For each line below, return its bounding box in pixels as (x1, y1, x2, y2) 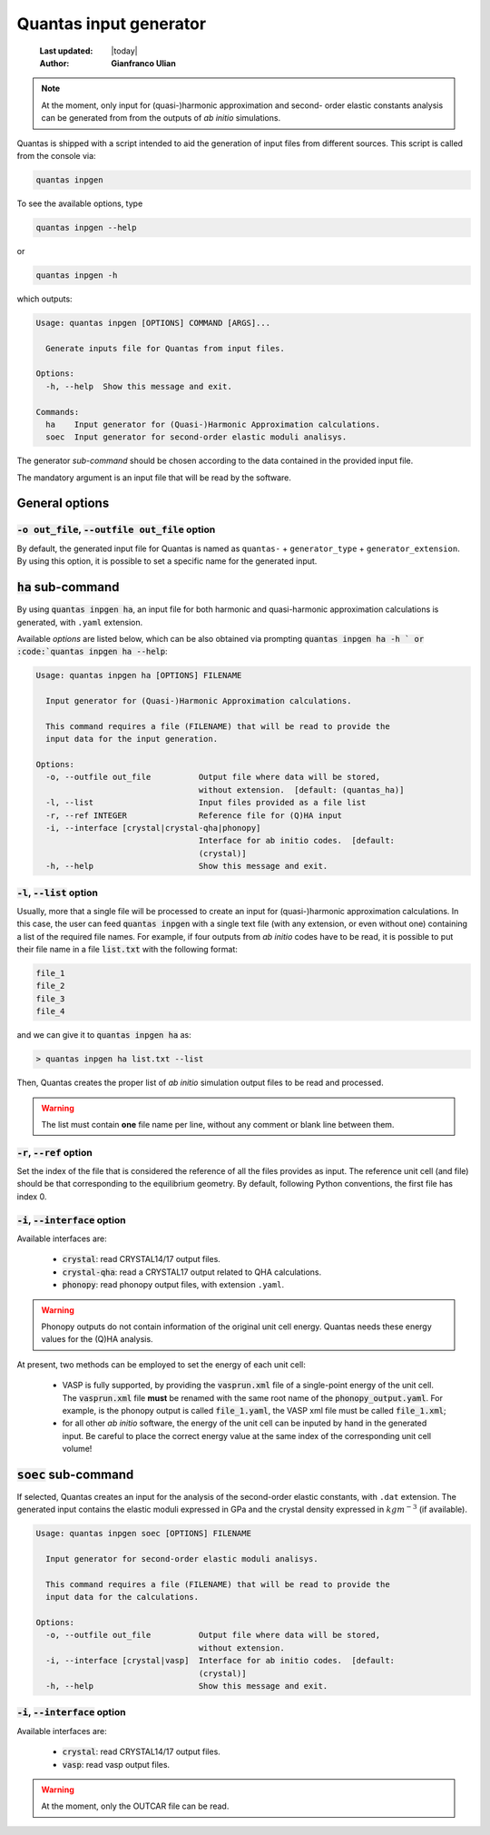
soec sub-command (16, 1466, 134, 1482)
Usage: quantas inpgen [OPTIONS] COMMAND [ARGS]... (35, 318, 271, 328)
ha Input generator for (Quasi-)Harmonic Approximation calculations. (45, 419, 381, 429)
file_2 (35, 981, 65, 991)
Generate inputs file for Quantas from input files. (45, 343, 285, 353)
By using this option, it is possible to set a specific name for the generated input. (16, 556, 318, 567)
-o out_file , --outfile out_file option (16, 523, 216, 536)
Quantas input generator (16, 14, 207, 34)
